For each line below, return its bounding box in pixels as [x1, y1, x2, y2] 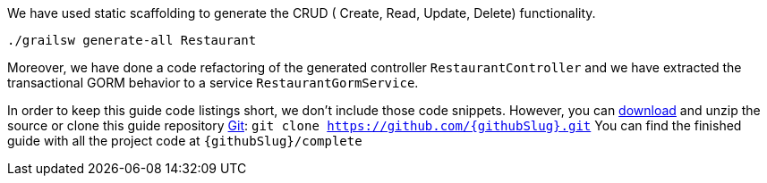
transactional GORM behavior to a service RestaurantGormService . [7, 75, 419, 90]
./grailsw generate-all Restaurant [7, 33, 257, 47]
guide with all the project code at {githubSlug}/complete [7, 133, 362, 148]
